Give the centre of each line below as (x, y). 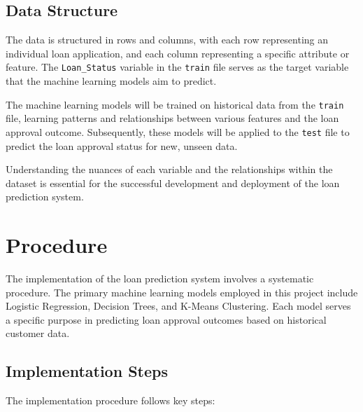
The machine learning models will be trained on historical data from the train (175, 104)
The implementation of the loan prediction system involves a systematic (160, 279)
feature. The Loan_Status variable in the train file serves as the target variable (177, 67)
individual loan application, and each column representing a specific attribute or (178, 53)
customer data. (38, 333)
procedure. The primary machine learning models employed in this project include (182, 292)
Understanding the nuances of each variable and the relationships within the (169, 169)
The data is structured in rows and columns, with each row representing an (167, 40)
